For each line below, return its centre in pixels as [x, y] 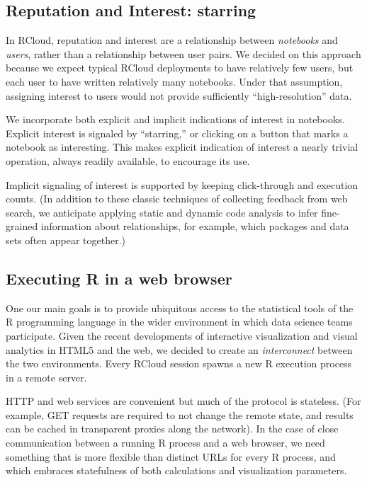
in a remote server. [46, 377]
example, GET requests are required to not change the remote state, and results [180, 414]
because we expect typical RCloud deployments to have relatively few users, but [180, 68]
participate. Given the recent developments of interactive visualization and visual [182, 335]
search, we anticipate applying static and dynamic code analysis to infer [162, 212]
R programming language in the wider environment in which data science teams [179, 322]
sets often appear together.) [66, 240]
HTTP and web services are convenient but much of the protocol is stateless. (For [183, 401]
